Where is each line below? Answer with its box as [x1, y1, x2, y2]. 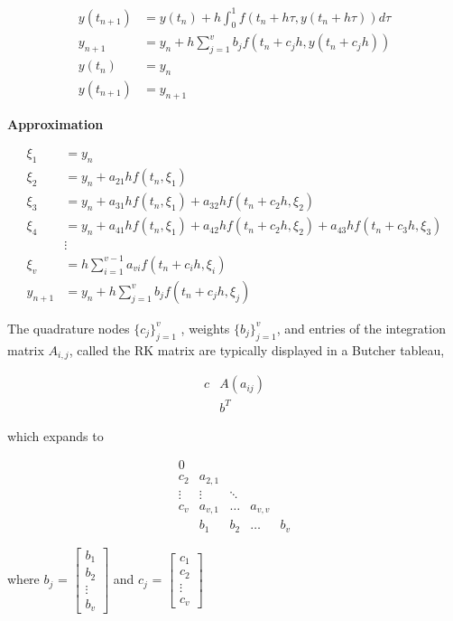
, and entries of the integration [276, 318, 446, 337]
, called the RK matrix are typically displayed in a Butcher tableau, [69, 340, 445, 359]
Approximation [7, 114, 104, 133]
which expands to [7, 426, 104, 445]
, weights [180, 318, 230, 337]
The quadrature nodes [7, 318, 130, 337]
